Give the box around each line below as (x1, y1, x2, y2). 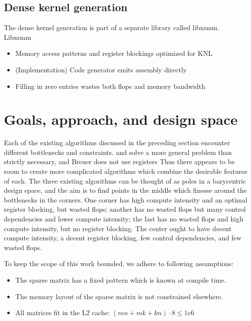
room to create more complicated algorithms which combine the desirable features (4, 166, 248, 176)
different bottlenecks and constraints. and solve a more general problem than (4, 147, 232, 157)
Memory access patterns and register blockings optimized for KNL (15, 48, 213, 58)
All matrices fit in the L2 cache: (15, 307, 110, 318)
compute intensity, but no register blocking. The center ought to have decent (4, 223, 232, 233)
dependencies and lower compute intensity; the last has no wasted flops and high (4, 214, 243, 224)
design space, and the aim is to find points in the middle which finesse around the (4, 185, 247, 195)
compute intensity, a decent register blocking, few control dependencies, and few (4, 233, 242, 243)
